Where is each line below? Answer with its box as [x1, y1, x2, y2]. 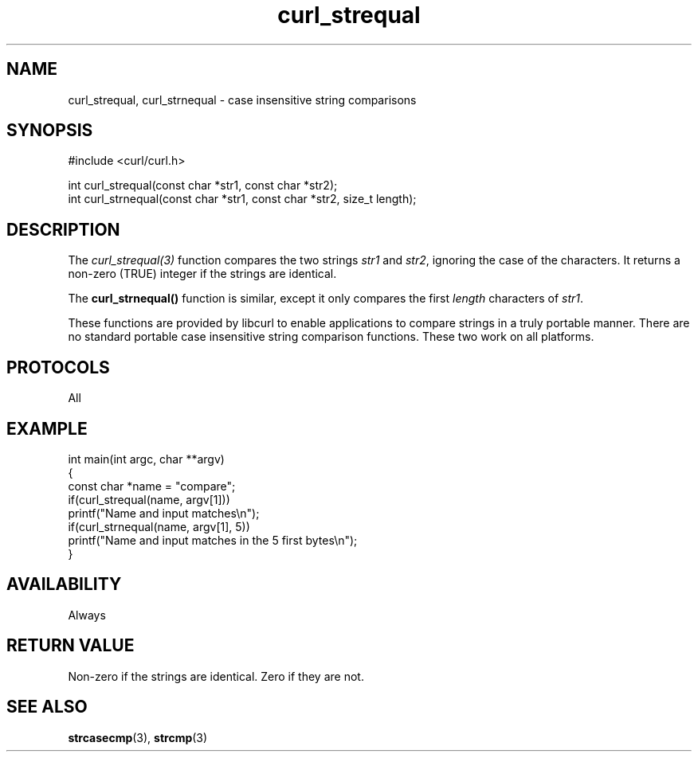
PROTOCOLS [6, 357, 110, 377]
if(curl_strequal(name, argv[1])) [68, 492, 230, 506]
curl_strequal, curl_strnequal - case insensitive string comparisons [68, 92, 417, 107]
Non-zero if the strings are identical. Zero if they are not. [68, 669, 364, 683]
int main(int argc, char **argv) [68, 451, 225, 466]
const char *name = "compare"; [68, 479, 236, 493]
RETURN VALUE [6, 635, 135, 656]
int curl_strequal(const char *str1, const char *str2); [68, 178, 338, 193]
